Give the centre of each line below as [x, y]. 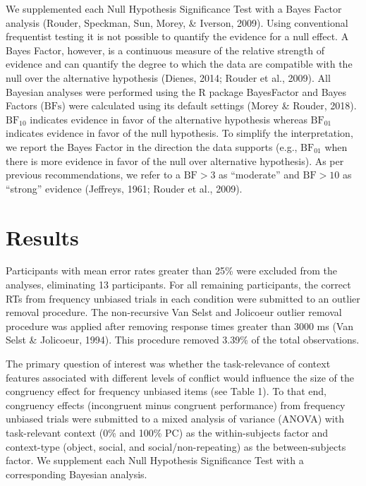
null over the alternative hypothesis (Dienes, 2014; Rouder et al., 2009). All [168, 77]
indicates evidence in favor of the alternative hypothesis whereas [169, 119]
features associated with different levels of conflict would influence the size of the [180, 377]
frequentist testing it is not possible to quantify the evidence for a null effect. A [177, 36]
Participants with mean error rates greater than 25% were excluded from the [172, 271]
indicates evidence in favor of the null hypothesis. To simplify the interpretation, [179, 133]
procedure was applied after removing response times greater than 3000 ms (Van [179, 326]
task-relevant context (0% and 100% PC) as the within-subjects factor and [167, 432]
